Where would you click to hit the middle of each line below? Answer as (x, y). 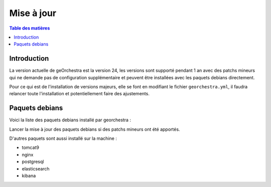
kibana (29, 176)
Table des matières (30, 28)
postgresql (33, 162)
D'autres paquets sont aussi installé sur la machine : (63, 138)
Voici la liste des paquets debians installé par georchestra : (70, 120)
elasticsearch (36, 168)
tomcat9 (31, 147)
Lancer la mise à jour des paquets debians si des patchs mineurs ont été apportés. (95, 129)
